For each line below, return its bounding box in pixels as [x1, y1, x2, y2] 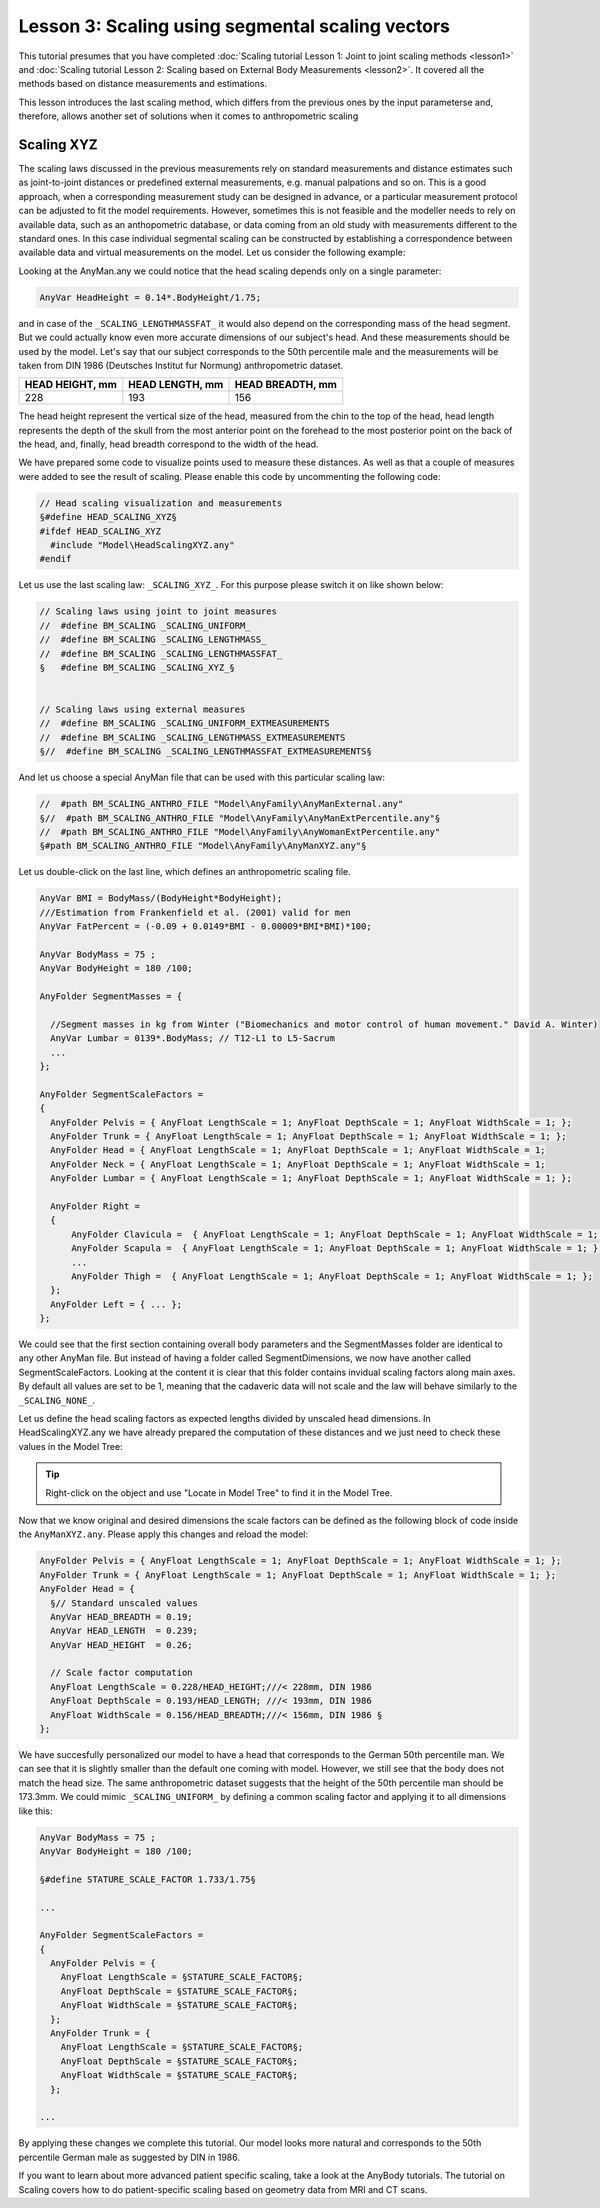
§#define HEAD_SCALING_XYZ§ [39, 511, 177, 523]
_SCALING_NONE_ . [18, 1394, 96, 1406]
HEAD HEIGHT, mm [24, 378, 117, 392]
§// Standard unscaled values [50, 1597, 199, 1609]
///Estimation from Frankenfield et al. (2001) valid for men [39, 906, 351, 918]
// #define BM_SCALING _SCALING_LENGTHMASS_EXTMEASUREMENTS [39, 731, 346, 743]
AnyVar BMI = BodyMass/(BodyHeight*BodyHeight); [39, 893, 283, 904]
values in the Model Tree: [18, 1440, 124, 1452]
